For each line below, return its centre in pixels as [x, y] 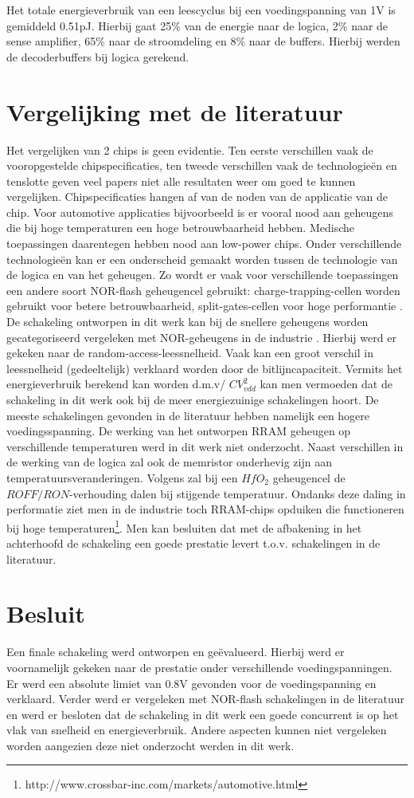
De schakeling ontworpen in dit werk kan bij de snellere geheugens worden [187, 322]
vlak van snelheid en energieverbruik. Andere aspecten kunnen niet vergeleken [197, 730]
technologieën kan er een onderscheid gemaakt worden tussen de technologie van [202, 259]
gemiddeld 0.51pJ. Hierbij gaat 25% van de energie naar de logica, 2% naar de [197, 25]
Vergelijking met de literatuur [175, 111]
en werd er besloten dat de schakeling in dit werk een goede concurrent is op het [203, 714]
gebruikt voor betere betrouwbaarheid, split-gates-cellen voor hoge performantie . [205, 306]
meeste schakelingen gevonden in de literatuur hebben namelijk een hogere [188, 415]
